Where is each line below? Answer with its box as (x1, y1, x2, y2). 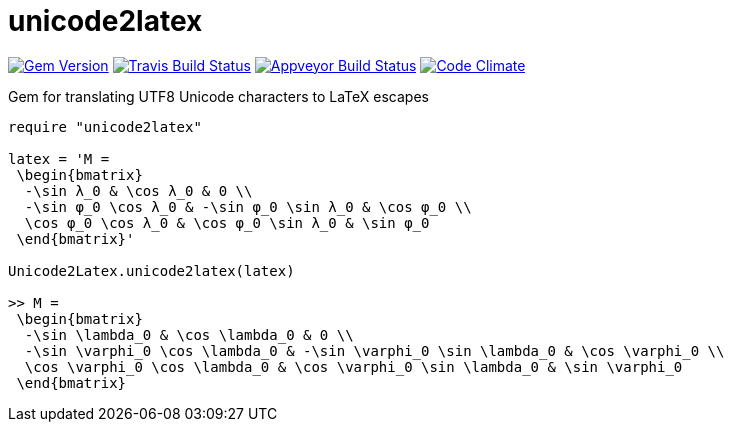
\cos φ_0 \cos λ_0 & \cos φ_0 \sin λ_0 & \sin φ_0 (24, 214, 430, 231)
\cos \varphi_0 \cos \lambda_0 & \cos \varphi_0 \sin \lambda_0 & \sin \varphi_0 (24, 358, 683, 375)
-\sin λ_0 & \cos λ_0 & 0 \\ (24, 182, 253, 199)
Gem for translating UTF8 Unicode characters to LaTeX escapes (8, 87, 429, 105)
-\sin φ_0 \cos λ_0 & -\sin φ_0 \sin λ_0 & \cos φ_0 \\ (24, 198, 472, 215)
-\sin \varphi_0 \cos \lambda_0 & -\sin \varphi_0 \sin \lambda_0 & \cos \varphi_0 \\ (24, 342, 725, 359)
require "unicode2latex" (8, 118, 202, 135)
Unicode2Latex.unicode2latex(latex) (8, 262, 295, 279)
